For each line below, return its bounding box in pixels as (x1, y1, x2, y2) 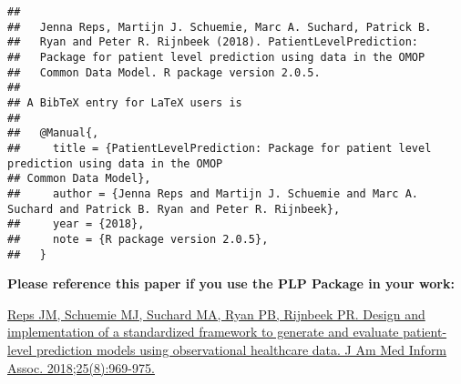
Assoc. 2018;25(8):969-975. (7, 358, 155, 377)
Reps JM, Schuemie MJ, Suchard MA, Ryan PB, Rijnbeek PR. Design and (7, 304, 425, 323)
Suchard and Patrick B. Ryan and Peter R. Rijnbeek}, (7, 202, 341, 216)
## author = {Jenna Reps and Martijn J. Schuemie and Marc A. (7, 187, 419, 200)
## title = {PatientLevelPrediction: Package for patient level (7, 141, 432, 155)
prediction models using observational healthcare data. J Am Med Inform (36, 339, 447, 359)
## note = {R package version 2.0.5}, (7, 232, 269, 246)
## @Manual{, (7, 126, 99, 140)
